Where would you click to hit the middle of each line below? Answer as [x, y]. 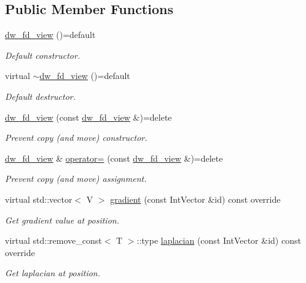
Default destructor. [41, 96]
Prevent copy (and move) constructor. [76, 138]
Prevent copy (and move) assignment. [76, 179]
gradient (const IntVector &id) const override [195, 199]
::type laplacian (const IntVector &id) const [219, 240]
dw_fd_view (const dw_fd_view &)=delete [88, 117]
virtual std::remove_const [53, 240]
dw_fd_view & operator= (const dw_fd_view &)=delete [114, 158]
